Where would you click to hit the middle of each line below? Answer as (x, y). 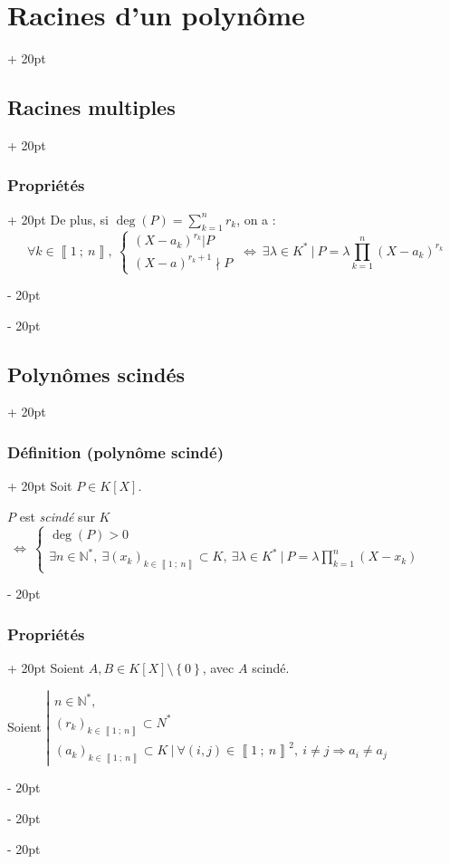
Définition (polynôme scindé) (115, 452)
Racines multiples (91, 107)
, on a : (256, 219)
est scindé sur (57, 516)
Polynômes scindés (96, 374)
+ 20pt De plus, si (58, 219)
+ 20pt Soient (46, 668)
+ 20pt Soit (40, 486)
